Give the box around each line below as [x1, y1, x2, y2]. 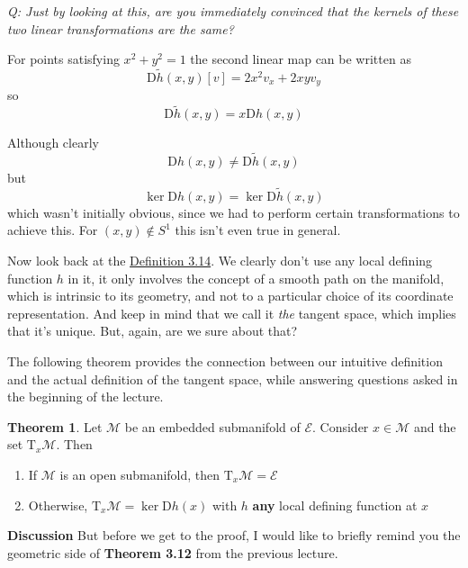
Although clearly [7, 133, 99, 152]
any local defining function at [252, 495, 418, 514]
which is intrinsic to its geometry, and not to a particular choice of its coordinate [7, 286, 454, 305]
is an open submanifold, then [59, 465, 220, 484]
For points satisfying [7, 50, 120, 68]
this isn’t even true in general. [175, 221, 341, 239]
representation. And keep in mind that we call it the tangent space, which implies [7, 303, 456, 322]
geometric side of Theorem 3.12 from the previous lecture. [7, 543, 338, 562]
